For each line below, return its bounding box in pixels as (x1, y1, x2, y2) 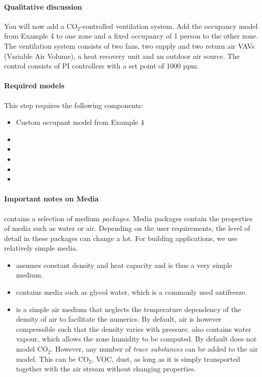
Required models (4, 80, 64, 91)
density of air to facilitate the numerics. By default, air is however (16, 314, 222, 324)
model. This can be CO (16, 353, 89, 364)
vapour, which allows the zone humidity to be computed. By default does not (16, 333, 257, 344)
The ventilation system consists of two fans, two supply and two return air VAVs (4, 40, 255, 51)
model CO (16, 344, 48, 354)
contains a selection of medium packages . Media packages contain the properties (4, 213, 253, 223)
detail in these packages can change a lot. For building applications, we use (4, 232, 238, 243)
